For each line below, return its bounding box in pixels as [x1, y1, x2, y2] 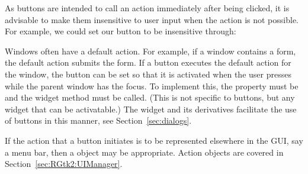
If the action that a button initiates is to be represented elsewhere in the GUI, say [5, 134, 303, 146]
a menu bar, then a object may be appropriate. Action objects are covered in [5, 146, 284, 158]
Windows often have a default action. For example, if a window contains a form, [5, 44, 296, 57]
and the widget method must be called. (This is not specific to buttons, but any [5, 91, 295, 104]
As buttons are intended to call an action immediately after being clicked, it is [5, 2, 290, 14]
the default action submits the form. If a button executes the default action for [5, 56, 291, 69]
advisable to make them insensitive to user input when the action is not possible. [5, 13, 299, 25]
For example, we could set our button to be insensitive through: [5, 25, 236, 37]
